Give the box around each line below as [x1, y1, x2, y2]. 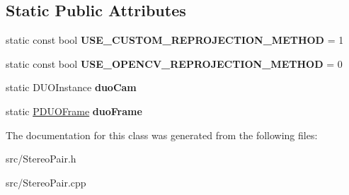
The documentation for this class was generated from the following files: [6, 127, 318, 142]
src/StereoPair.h [6, 151, 76, 166]
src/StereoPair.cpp [6, 175, 86, 189]
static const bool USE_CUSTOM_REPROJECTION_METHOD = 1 [6, 32, 344, 47]
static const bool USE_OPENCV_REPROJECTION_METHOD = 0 [6, 56, 343, 71]
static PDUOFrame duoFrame [6, 103, 142, 118]
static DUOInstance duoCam [6, 80, 137, 95]
